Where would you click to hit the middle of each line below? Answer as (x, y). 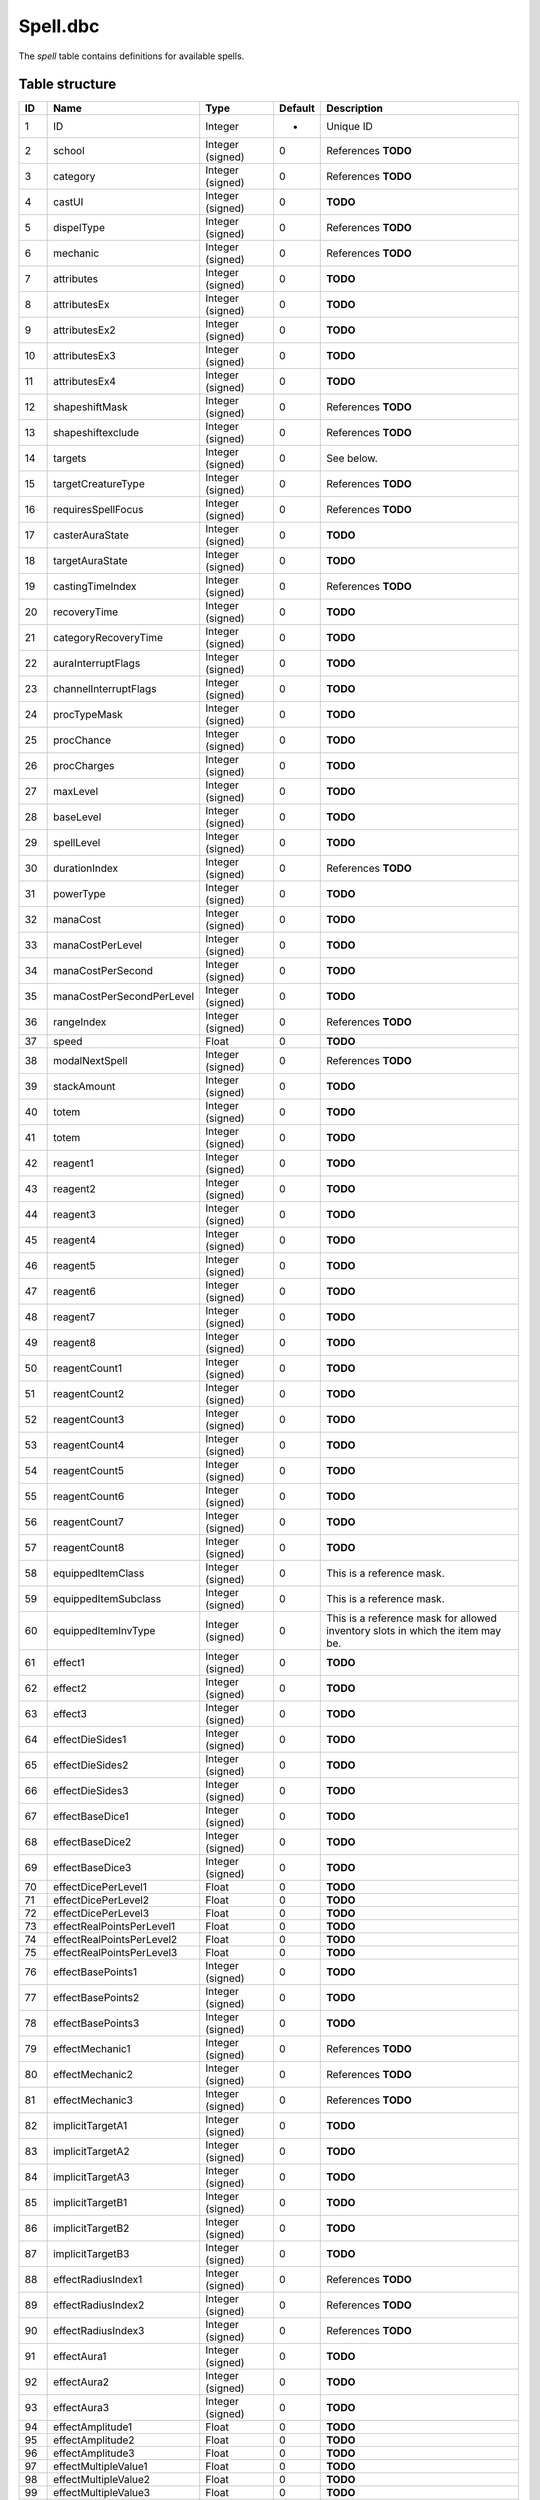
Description (355, 108)
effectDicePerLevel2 (101, 1900)
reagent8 (75, 1343)
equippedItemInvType (104, 1631)
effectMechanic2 (93, 2075)
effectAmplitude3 (94, 2453)
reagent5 (74, 1266)
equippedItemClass (99, 1573)
